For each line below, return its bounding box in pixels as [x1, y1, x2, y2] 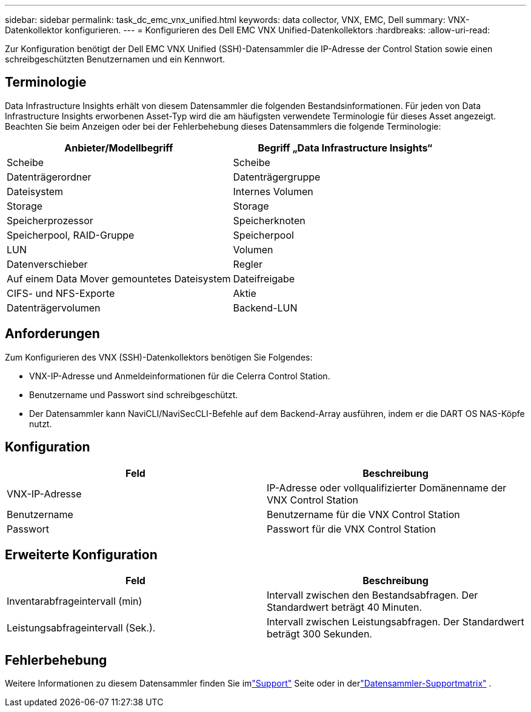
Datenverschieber [7, 258, 88, 270]
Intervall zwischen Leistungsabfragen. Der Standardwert [267, 616, 524, 628]
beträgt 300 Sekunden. [267, 628, 372, 640]
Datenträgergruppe [233, 170, 321, 183]
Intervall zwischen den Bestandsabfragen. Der [267, 589, 478, 602]
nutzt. [29, 418, 52, 429]
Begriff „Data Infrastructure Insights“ [258, 141, 433, 154]
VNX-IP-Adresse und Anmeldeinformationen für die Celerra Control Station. [29, 370, 330, 381]
